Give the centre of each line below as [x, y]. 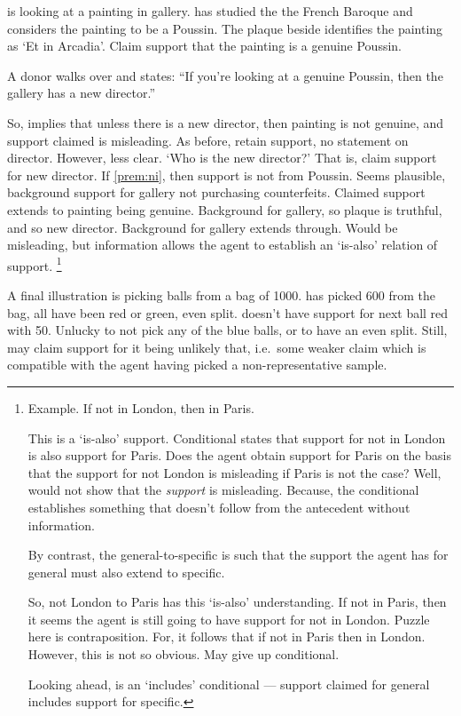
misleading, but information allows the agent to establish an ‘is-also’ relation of [223, 245]
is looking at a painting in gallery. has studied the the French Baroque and [210, 11]
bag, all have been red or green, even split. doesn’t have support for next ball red [228, 312]
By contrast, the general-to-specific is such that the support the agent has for [238, 555]
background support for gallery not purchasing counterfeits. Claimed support [216, 192]
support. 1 [35, 264]
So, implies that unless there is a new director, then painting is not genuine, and [226, 122]
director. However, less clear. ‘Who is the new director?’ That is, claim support [222, 158]
